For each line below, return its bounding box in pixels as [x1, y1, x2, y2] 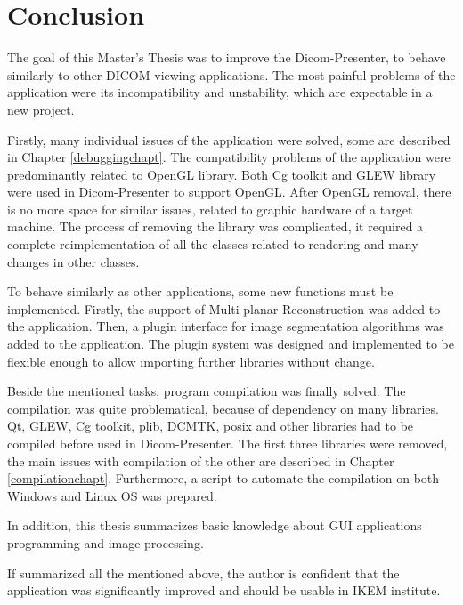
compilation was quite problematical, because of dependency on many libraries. [7, 399, 439, 417]
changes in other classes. [7, 252, 140, 270]
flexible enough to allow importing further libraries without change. [7, 351, 375, 370]
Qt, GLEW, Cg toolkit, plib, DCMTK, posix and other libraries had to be [7, 416, 414, 435]
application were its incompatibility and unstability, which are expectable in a [7, 83, 433, 101]
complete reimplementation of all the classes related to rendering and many [7, 235, 418, 254]
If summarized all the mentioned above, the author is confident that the [7, 563, 400, 582]
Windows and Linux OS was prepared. [7, 486, 217, 504]
